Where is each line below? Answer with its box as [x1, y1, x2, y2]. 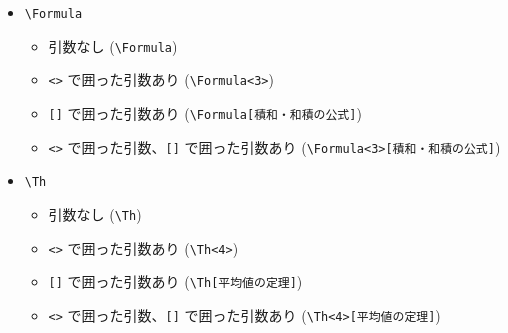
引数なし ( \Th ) [48, 203, 142, 224]
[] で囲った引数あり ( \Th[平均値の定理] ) [48, 271, 303, 292]
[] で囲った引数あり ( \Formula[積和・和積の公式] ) [48, 102, 362, 123]
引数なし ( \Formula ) [48, 35, 178, 56]
